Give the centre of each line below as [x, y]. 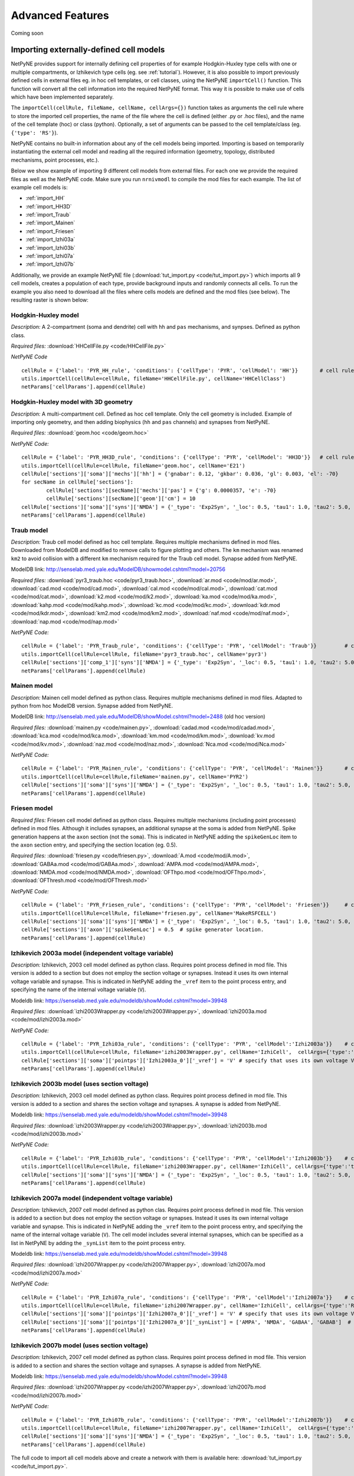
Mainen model [32, 686]
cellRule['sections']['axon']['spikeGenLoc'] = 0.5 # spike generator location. [143, 930]
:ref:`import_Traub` [48, 215]
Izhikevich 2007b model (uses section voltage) [80, 1345]
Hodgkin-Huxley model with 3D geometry [72, 402]
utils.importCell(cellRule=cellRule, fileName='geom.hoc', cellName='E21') [133, 466]
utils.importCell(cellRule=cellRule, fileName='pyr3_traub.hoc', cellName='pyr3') [144, 654]
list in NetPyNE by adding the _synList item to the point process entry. [98, 1243]
